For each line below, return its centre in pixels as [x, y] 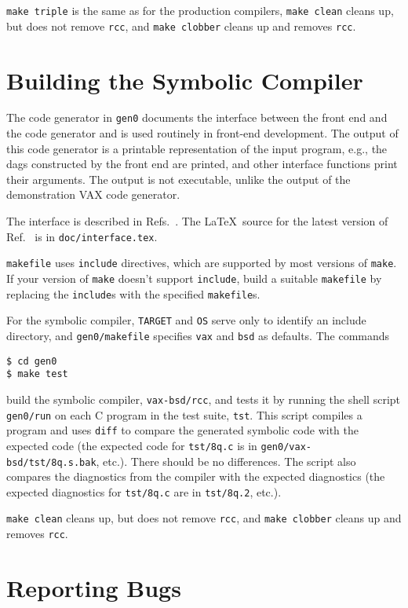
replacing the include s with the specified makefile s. [133, 293]
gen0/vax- [286, 447]
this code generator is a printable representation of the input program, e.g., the [197, 148]
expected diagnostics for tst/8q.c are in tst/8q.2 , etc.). [144, 491]
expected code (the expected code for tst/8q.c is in [132, 445]
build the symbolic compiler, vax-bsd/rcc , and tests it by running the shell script [204, 399]
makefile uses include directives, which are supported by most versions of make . [202, 263]
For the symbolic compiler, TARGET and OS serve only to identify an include [186, 320]
